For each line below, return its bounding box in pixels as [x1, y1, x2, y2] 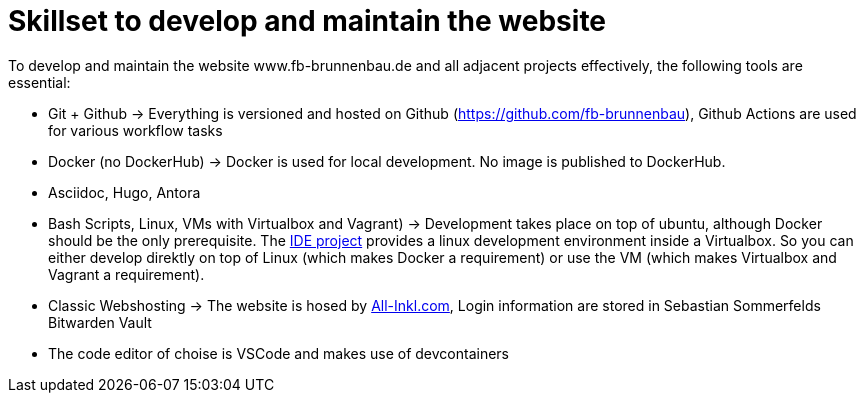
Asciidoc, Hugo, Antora [48, 183, 201, 201]
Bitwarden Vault [48, 313, 152, 331]
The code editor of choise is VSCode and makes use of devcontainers [48, 344, 509, 362]
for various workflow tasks [48, 121, 223, 139]
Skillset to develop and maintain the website [8, 4, 607, 38]
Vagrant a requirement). [48, 265, 205, 283]
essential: [8, 73, 71, 91]
